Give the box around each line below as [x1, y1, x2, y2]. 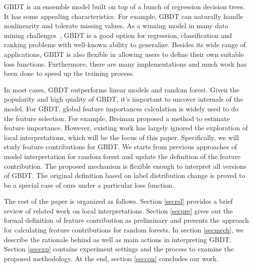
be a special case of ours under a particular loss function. [4, 179, 174, 190]
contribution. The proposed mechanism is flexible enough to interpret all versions [4, 160, 247, 171]
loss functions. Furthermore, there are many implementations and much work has [4, 58, 247, 69]
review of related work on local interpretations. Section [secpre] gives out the [4, 205, 233, 215]
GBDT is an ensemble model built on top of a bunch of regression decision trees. [4, 1, 245, 11]
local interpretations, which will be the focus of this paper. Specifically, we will [4, 132, 239, 142]
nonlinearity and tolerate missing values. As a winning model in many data [4, 20, 229, 31]
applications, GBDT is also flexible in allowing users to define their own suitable [4, 49, 244, 59]
